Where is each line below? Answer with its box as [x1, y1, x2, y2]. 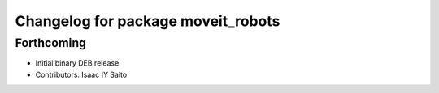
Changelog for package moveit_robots [15, 12, 280, 30]
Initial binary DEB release [35, 58, 120, 68]
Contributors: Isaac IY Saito [35, 70, 128, 79]
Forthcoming [15, 36, 87, 50]
